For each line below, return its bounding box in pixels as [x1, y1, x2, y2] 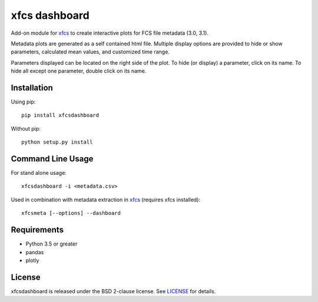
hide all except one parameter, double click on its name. [11, 68, 147, 75]
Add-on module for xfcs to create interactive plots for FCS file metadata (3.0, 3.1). [11, 29, 209, 36]
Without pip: [11, 125, 41, 132]
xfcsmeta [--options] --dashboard [21, 210, 121, 217]
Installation [11, 82, 53, 92]
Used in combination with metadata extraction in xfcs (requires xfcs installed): [11, 196, 200, 203]
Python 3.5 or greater [25, 240, 78, 247]
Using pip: [11, 98, 36, 105]
